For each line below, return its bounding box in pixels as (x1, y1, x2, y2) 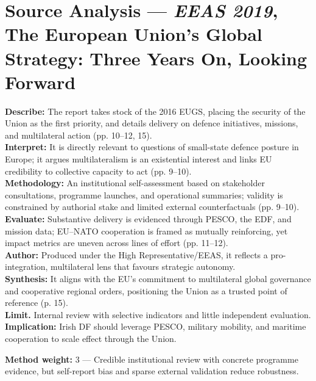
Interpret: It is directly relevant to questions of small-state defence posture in (5, 140, 299, 153)
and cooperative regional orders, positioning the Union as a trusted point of (5, 284, 287, 297)
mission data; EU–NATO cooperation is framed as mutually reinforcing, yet (5, 224, 288, 237)
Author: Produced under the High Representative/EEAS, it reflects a (5, 248, 268, 261)
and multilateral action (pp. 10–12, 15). (5, 128, 152, 141)
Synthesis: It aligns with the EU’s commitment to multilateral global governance (5, 272, 311, 285)
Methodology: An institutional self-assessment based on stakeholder (5, 176, 265, 189)
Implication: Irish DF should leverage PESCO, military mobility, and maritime (5, 320, 306, 333)
